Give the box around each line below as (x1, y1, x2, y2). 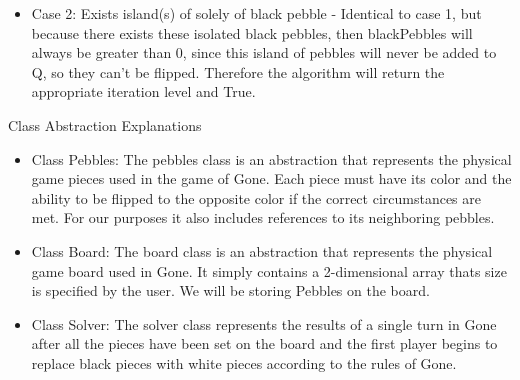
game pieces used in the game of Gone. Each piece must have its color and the (31, 168, 512, 189)
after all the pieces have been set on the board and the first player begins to (31, 333, 498, 354)
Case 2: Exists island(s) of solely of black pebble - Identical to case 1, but (31, 3, 482, 23)
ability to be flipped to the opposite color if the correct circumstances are (31, 187, 481, 208)
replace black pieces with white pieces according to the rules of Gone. (31, 352, 457, 373)
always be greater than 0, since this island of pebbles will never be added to (31, 42, 497, 63)
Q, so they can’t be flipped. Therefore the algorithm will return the (31, 61, 445, 82)
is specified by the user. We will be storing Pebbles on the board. (31, 280, 430, 301)
